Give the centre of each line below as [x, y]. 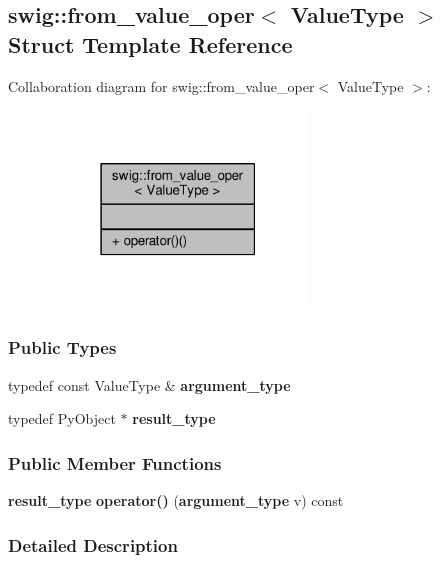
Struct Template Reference [150, 43]
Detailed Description [93, 544]
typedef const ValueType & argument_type [149, 384]
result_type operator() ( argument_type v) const [176, 500]
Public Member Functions [115, 462]
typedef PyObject [62, 418]
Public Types [62, 347]
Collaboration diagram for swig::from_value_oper [161, 85]
